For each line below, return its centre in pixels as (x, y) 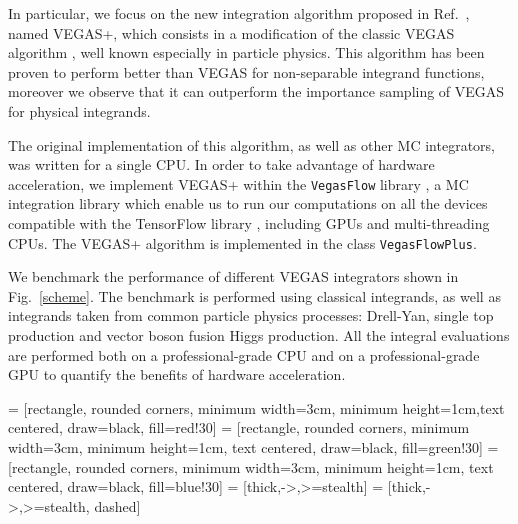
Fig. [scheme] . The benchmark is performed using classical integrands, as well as (254, 295)
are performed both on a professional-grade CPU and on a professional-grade (244, 354)
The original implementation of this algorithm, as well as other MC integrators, (252, 144)
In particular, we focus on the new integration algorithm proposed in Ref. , (239, 13)
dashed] (117, 505)
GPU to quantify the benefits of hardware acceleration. (177, 374)
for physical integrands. (79, 110)
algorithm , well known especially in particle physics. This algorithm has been (246, 52)
